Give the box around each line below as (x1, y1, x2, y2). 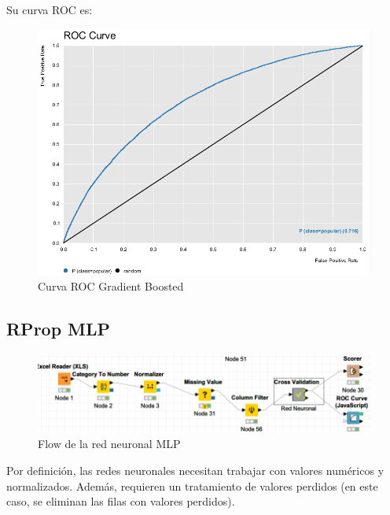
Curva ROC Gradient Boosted (38, 277, 184, 294)
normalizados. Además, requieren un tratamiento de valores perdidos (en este (6, 477, 378, 494)
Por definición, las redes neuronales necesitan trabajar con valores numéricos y (6, 461, 384, 478)
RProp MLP (6, 316, 111, 340)
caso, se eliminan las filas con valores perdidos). (6, 493, 235, 509)
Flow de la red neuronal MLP (38, 435, 181, 452)
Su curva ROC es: (6, 2, 93, 17)
